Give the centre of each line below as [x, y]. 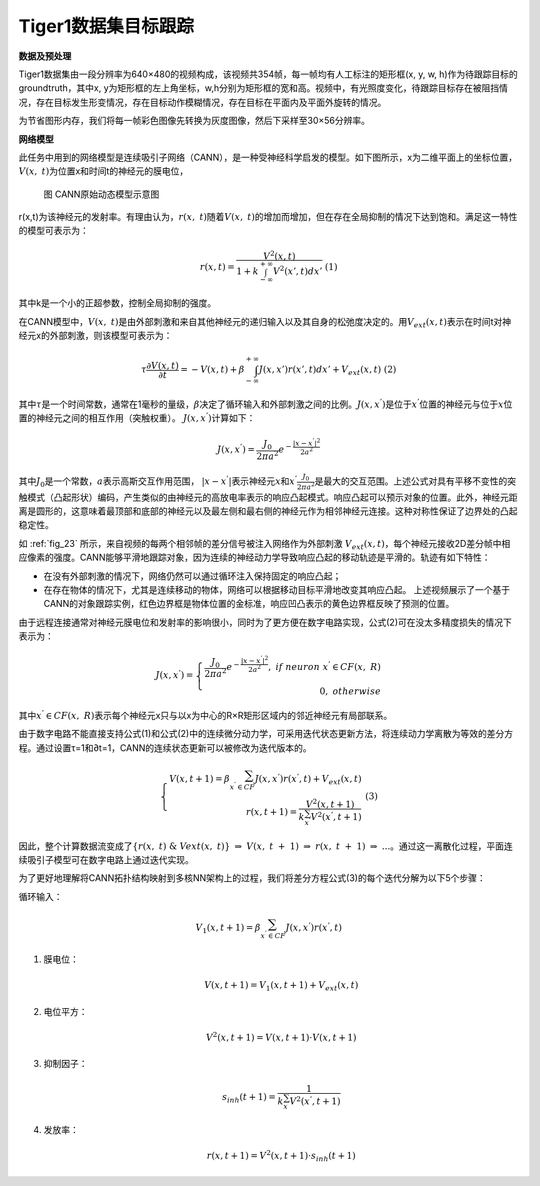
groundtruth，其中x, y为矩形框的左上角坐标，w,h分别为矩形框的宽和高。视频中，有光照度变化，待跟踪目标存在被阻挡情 [263, 88]
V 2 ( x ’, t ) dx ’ [297, 270]
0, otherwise [350, 691]
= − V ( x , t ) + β [212, 369]
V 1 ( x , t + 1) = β [228, 928]
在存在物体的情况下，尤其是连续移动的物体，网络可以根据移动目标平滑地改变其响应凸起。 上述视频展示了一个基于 [276, 589]
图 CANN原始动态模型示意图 [101, 194]
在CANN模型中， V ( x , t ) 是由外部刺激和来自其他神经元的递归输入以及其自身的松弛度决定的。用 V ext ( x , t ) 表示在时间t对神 [265, 322]
